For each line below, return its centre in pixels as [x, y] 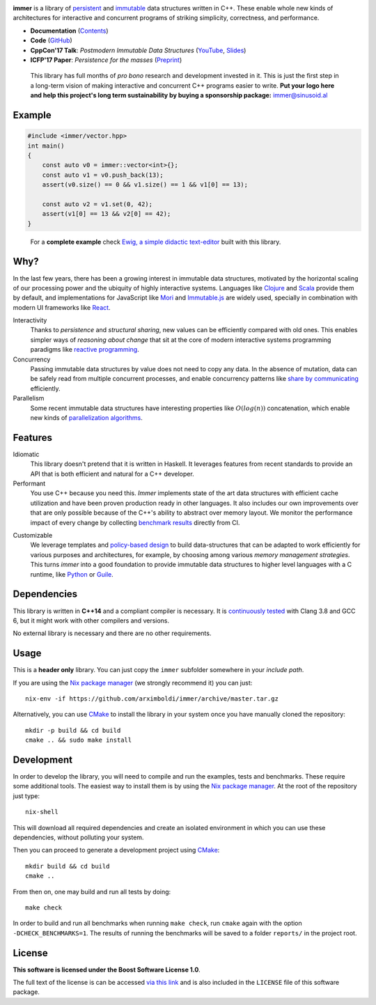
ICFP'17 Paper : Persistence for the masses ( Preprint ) [106, 60]
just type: [26, 796]
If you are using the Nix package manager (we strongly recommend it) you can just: [133, 683]
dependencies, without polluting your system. [78, 837]
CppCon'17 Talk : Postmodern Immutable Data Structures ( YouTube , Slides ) [138, 50]
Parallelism [29, 398]
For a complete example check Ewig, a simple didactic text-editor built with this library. [156, 242]
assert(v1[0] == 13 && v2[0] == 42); [107, 214]
